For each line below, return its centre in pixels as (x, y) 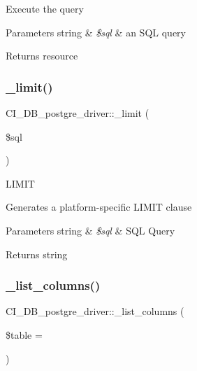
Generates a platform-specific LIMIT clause (99, 207)
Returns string (37, 254)
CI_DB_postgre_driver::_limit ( (78, 113)
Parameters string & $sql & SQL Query (90, 230)
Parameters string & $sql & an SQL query (96, 32)
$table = (24, 334)
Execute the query (45, 8)
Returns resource (42, 56)
